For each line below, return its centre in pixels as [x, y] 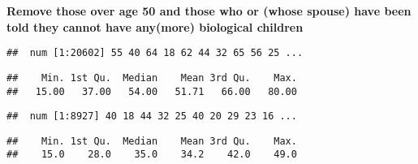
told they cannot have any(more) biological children [155, 26]
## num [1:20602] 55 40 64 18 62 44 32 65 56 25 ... [155, 53]
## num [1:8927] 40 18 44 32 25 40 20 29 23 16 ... [152, 117]
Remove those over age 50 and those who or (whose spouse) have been [209, 11]
